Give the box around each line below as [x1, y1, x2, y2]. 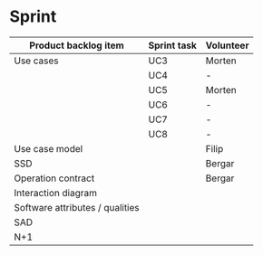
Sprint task [148, 39, 198, 52]
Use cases [14, 54, 59, 67]
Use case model [14, 142, 83, 155]
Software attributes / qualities [14, 201, 141, 213]
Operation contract [14, 172, 95, 184]
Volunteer [205, 39, 249, 52]
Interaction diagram [14, 186, 98, 199]
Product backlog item [29, 39, 124, 52]
